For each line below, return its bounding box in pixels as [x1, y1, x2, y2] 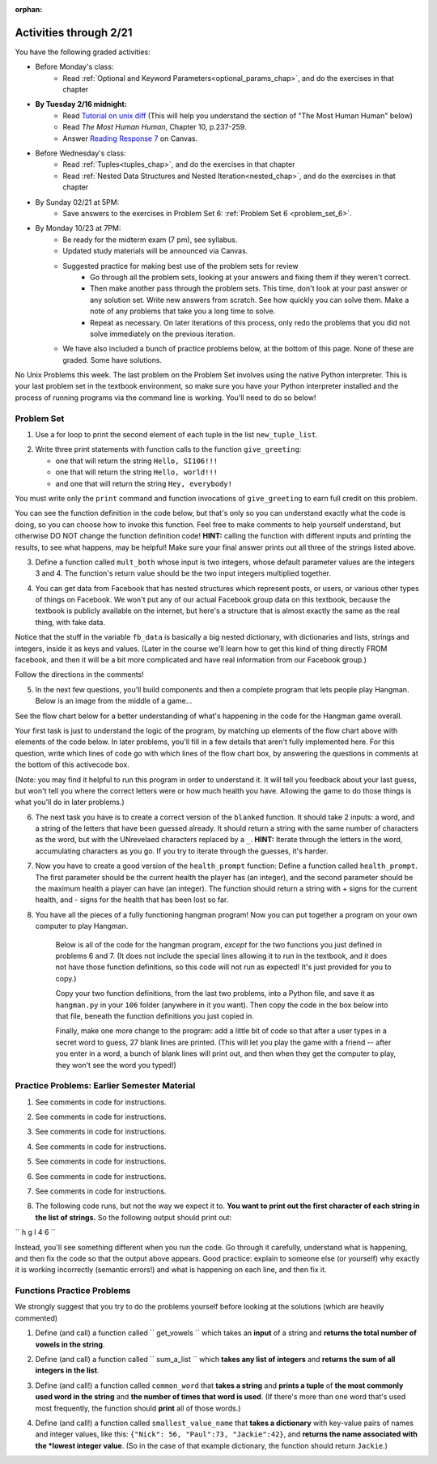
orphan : [15, 5, 43, 14]
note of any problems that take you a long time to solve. [90, 306, 276, 316]
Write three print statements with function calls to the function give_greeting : [35, 445, 302, 454]
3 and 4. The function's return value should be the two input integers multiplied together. [35, 568, 332, 578]
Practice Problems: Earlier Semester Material [15, 1080, 196, 1092]
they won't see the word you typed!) [55, 1060, 177, 1070]
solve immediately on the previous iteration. [90, 329, 235, 338]
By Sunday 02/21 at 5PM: [35, 197, 120, 206]
